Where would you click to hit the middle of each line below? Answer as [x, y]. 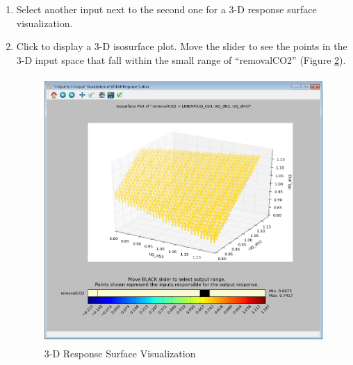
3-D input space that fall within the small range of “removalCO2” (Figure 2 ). [181, 59]
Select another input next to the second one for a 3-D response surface [166, 9]
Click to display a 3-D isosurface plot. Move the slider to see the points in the [182, 46]
